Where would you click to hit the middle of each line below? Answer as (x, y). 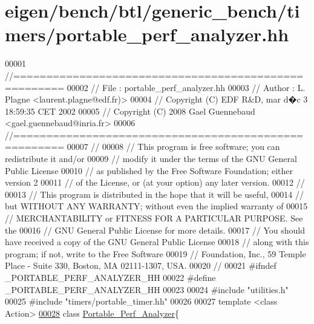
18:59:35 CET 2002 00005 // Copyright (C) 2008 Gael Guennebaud (130, 111)
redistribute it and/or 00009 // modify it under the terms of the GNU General (151, 159)
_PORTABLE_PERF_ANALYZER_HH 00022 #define (110, 277)
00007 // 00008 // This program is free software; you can (173, 147)
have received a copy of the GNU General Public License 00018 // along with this (157, 242)
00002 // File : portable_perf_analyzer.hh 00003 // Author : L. (186, 87)
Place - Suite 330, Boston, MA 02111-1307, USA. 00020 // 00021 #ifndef (141, 265)
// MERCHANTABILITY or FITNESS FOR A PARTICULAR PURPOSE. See (154, 218)
